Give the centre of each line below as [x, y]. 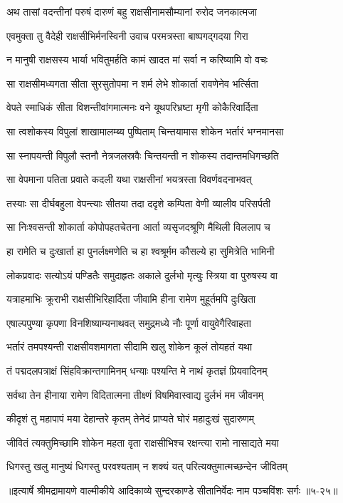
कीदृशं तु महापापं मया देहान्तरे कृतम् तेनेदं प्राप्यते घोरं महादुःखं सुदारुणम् [131, 419]
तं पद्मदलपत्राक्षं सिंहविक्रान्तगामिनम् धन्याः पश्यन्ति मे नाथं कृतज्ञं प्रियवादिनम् [137, 370]
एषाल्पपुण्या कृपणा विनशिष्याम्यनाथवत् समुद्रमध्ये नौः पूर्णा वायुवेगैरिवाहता [129, 322]
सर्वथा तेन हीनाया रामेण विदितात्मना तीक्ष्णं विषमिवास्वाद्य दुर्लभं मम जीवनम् [135, 394]
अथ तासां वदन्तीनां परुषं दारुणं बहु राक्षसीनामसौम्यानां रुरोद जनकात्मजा [132, 11]
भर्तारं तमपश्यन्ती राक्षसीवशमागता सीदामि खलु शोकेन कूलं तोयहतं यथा [130, 347]
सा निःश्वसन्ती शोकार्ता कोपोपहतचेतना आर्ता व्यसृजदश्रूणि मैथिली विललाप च [138, 227]
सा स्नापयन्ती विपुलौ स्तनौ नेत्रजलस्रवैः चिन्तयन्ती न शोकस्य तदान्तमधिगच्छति [143, 155]
